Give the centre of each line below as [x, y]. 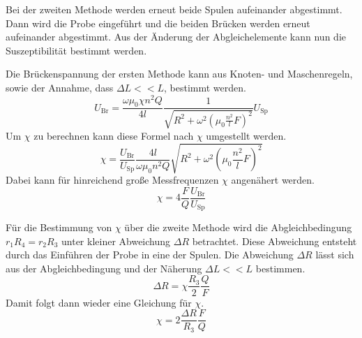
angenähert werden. [273, 179]
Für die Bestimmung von [59, 227]
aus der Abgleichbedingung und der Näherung [104, 268]
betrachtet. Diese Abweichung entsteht [274, 241]
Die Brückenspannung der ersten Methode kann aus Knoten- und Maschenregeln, [179, 74]
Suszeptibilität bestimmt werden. [76, 50]
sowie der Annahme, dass [60, 87]
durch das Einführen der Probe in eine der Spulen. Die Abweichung [150, 255]
